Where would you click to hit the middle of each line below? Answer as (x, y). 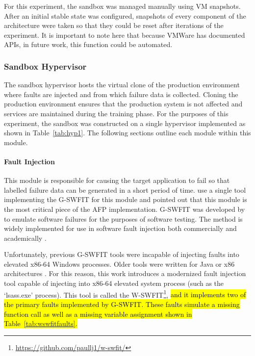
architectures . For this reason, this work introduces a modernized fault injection (125, 273)
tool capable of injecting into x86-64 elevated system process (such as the (114, 283)
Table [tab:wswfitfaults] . (41, 323)
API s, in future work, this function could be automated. (88, 44)
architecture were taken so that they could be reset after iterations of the (114, 25)
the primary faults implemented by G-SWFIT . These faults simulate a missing (122, 304)
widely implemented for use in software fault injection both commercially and (120, 228)
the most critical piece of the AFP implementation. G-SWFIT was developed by (125, 209)
